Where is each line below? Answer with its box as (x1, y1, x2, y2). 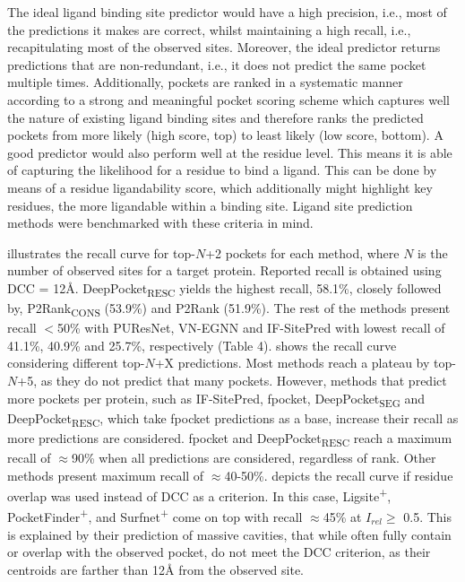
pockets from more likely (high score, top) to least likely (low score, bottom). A (7, 126, 443, 144)
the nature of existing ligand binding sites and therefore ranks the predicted (7, 108, 424, 126)
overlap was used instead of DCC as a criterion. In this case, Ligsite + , (7, 484, 392, 505)
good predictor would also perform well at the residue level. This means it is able (7, 143, 452, 161)
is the (418, 243, 448, 262)
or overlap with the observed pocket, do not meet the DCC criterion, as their (7, 543, 431, 561)
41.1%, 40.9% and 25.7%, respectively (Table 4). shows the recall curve (7, 335, 397, 354)
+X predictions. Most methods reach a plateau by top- (154, 353, 456, 372)
